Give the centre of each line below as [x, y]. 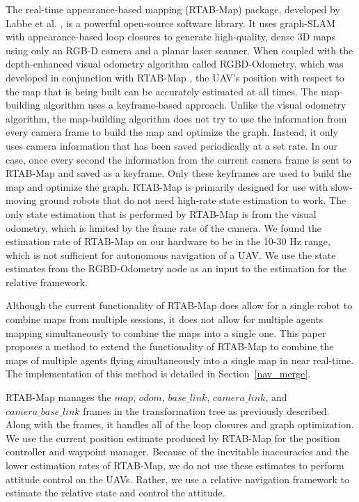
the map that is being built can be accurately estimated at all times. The [162, 91]
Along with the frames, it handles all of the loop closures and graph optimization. [180, 424]
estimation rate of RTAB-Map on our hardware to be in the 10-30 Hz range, [168, 241]
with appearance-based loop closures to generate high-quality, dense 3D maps [170, 37]
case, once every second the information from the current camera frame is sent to [178, 159]
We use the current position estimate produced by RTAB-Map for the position [173, 438]
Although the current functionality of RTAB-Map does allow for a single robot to [179, 305]
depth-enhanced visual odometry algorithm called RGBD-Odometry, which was [175, 64]
